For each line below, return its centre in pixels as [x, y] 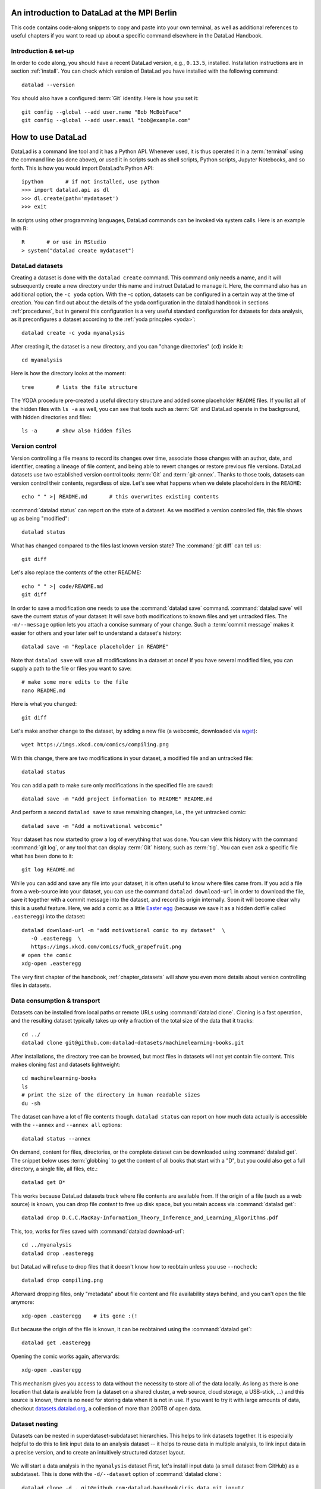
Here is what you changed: [44, 704]
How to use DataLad [49, 137]
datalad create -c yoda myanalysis [73, 333]
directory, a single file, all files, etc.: [54, 1169]
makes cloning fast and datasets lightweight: [66, 1065]
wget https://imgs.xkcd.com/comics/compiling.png [95, 745]
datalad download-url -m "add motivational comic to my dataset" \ [123, 930]
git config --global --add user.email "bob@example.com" [106, 120]
